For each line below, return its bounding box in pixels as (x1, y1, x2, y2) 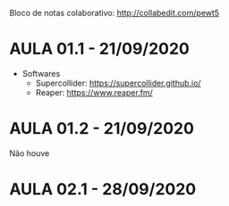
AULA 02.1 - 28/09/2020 (9, 179, 197, 200)
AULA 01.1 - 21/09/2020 (9, 39, 190, 59)
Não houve (9, 147, 50, 159)
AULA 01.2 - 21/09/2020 (9, 119, 195, 139)
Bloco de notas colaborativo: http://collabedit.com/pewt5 (9, 8, 220, 18)
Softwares (21, 68, 61, 78)
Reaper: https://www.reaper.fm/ (35, 87, 154, 97)
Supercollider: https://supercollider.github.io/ (35, 78, 201, 88)
